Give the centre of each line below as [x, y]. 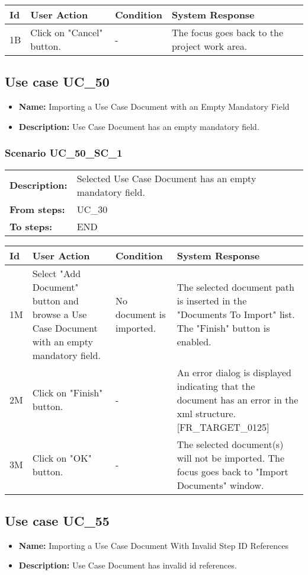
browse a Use [60, 314]
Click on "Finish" [68, 393]
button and [55, 300]
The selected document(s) [230, 444]
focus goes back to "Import [232, 471]
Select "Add [57, 273]
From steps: [37, 209]
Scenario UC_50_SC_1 [64, 153]
